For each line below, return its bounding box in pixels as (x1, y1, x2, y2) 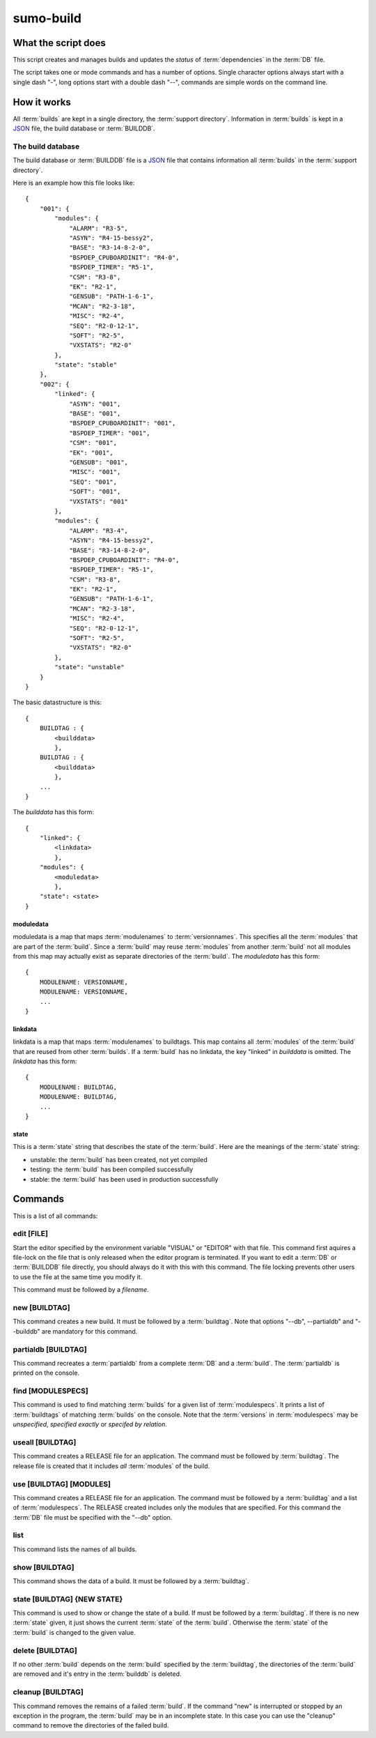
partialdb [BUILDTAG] (13, 1344, 87, 1354)
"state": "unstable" (54, 663, 125, 671)
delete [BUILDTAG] (13, 1645, 78, 1655)
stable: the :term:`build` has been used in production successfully (30, 1175, 219, 1183)
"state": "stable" (54, 361, 118, 369)
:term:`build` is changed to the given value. (13, 1628, 136, 1636)
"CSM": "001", (69, 439, 118, 447)
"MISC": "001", (69, 468, 121, 476)
